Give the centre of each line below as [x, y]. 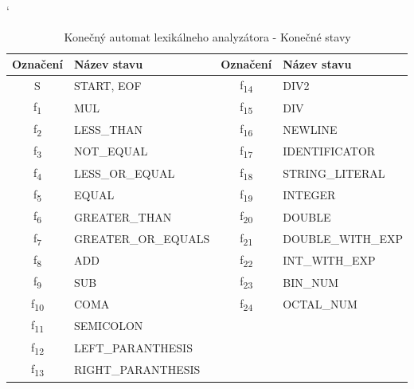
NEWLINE [310, 130]
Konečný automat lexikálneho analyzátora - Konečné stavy [207, 36]
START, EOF [107, 86]
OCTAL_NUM [320, 304]
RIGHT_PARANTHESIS [137, 369]
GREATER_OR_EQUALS [142, 238]
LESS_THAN [108, 130]
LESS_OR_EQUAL [124, 173]
